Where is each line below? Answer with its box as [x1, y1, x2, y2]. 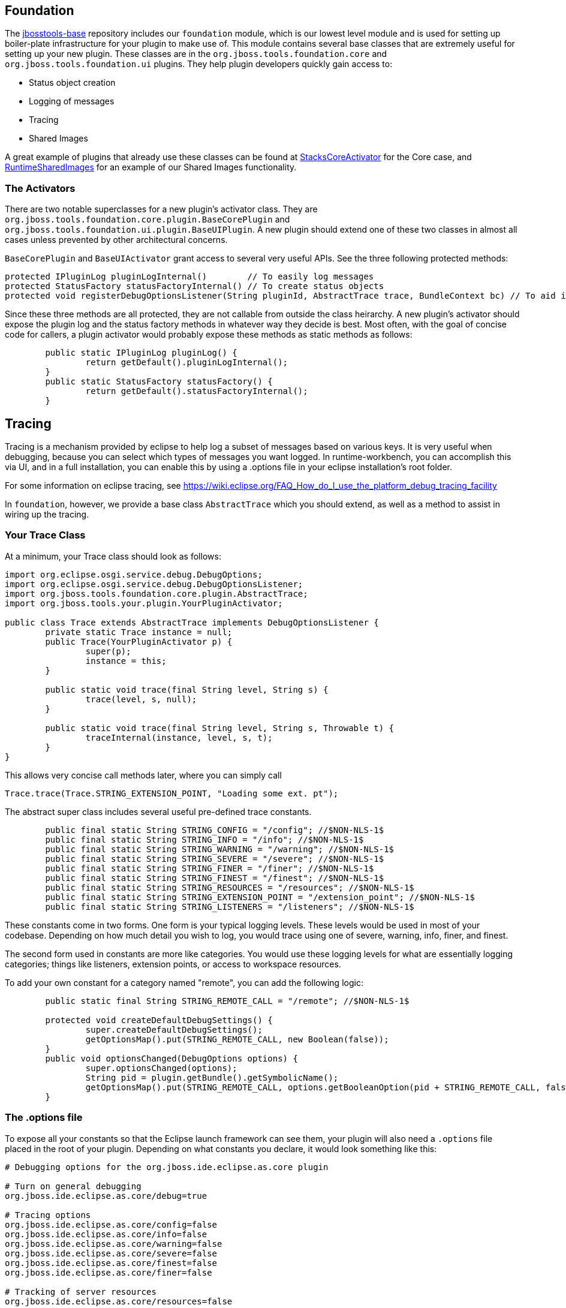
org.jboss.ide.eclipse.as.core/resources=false [5, 1296, 233, 1306]
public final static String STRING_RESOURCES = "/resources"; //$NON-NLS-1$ [45, 882, 414, 892]
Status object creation [29, 77, 116, 88]
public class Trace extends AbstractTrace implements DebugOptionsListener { [5, 617, 379, 627]
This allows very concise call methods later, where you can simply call [5, 769, 282, 780]
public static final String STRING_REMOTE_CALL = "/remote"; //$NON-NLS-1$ [45, 996, 410, 1006]
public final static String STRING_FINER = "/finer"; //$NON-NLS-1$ [45, 863, 374, 873]
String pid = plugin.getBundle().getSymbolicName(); [85, 1072, 339, 1083]
